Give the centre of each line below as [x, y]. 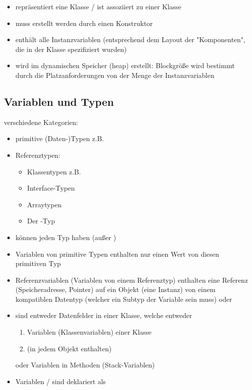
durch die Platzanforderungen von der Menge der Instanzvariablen [115, 75]
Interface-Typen [51, 188]
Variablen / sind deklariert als [61, 381]
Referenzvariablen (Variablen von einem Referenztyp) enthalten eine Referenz [132, 280]
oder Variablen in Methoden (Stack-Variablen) [85, 365]
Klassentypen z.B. [54, 171]
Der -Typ [41, 221]
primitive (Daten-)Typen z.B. [60, 138]
